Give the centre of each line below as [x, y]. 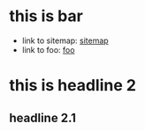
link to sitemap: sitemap [65, 40]
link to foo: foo [48, 49]
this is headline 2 [73, 86]
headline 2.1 [43, 117]
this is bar [46, 16]
